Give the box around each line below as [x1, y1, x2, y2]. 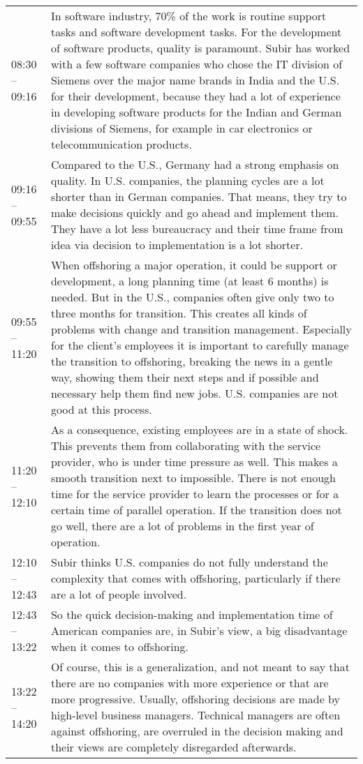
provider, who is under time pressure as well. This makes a [50, 454, 338, 470]
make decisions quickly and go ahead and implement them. [50, 204, 339, 220]
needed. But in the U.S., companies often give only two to [50, 289, 334, 305]
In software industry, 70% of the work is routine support [50, 8, 327, 24]
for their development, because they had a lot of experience [50, 88, 341, 104]
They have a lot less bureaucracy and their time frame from [50, 220, 343, 237]
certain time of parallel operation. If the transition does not [50, 502, 342, 518]
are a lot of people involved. [50, 586, 187, 602]
